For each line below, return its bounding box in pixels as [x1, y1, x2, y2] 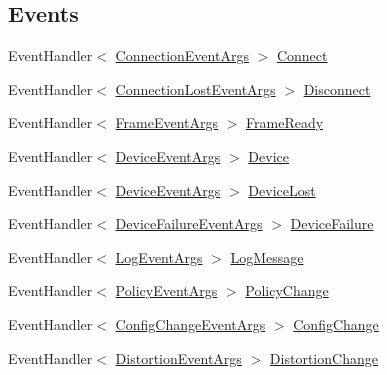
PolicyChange [245, 280, 329, 301]
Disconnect [303, 78, 371, 99]
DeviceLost [248, 179, 316, 200]
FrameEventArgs [115, 112, 219, 133]
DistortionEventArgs [115, 347, 242, 368]
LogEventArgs [115, 246, 203, 267]
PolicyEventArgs [115, 280, 218, 301]
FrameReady [246, 112, 324, 133]
